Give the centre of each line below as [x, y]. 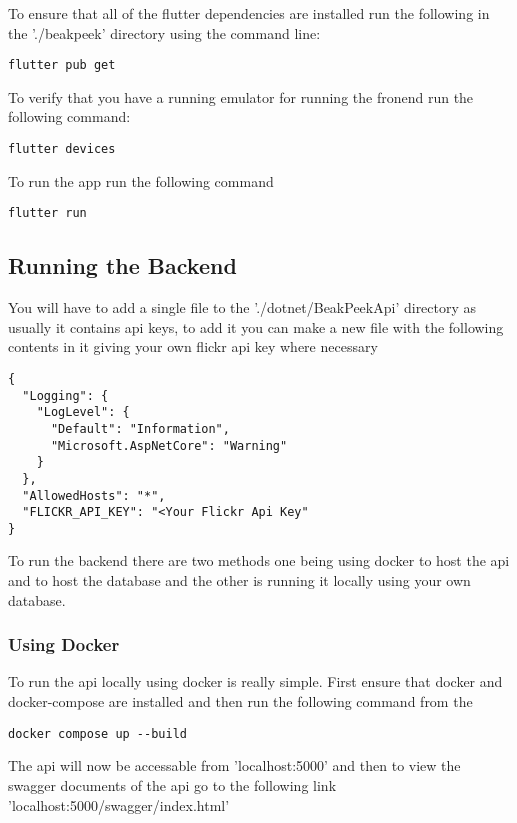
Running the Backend [122, 265]
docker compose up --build [97, 733]
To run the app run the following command [141, 180]
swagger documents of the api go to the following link [172, 784]
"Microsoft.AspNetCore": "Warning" [169, 445]
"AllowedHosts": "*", [94, 495]
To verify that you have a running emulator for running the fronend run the [241, 96]
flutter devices [62, 149]
